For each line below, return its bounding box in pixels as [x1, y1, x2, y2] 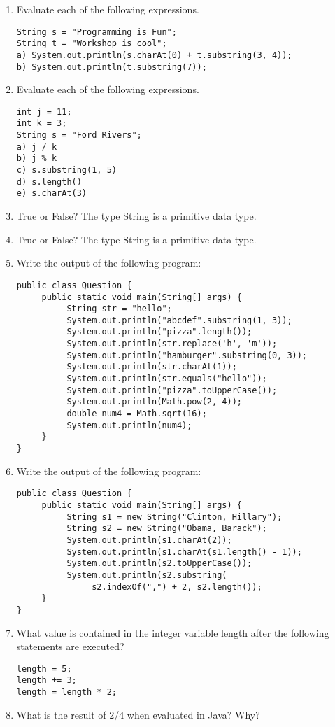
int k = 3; [16, 118, 67, 129]
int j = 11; [16, 106, 72, 117]
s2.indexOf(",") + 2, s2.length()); [92, 581, 262, 592]
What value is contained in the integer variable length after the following [16, 625, 329, 640]
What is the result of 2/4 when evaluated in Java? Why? [16, 707, 260, 721]
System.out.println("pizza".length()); [66, 327, 252, 337]
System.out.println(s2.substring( [66, 570, 227, 580]
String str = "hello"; [66, 304, 172, 314]
